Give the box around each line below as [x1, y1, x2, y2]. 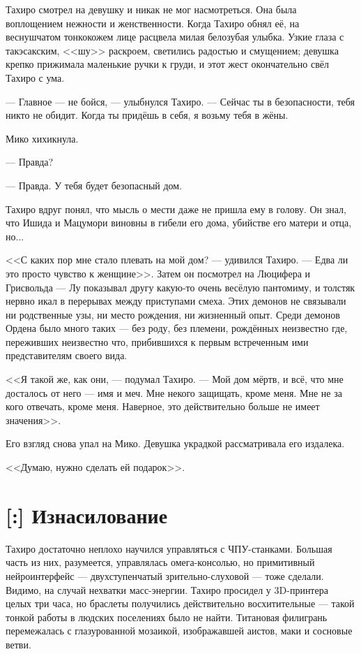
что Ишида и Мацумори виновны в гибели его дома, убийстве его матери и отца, [6, 215, 352, 230]
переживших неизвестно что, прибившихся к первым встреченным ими [6, 334, 309, 349]
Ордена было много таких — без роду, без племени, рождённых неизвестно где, [6, 321, 348, 335]
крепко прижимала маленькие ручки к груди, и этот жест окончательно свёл [6, 57, 329, 71]
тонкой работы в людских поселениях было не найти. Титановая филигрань [6, 609, 328, 624]
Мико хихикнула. [6, 131, 79, 145]
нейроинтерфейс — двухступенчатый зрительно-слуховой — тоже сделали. [6, 568, 324, 583]
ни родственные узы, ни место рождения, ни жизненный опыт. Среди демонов [6, 307, 340, 321]
